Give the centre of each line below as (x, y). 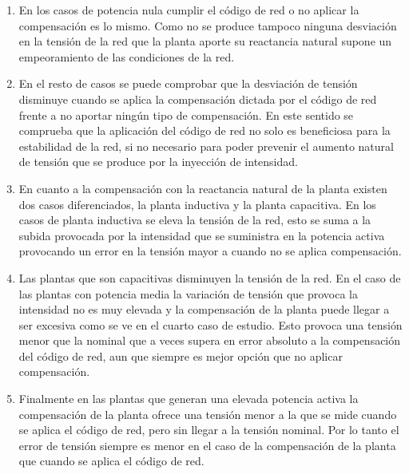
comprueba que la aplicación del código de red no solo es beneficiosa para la (204, 130)
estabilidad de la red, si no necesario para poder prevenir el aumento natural (206, 146)
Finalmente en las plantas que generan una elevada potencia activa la (189, 399)
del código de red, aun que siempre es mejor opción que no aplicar (181, 355)
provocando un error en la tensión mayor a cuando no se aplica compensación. (210, 251)
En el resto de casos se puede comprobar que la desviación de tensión (188, 83)
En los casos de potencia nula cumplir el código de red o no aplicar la (189, 10)
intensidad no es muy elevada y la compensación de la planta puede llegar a (204, 309)
